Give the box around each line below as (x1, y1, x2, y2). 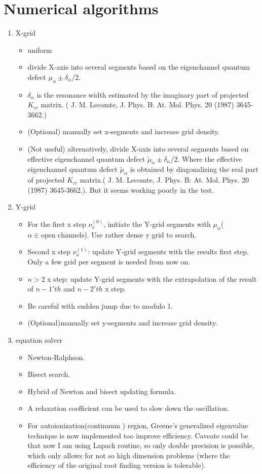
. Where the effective (177, 153, 242, 164)
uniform (27, 44, 52, 55)
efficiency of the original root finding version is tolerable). (27, 460, 206, 470)
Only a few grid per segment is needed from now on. (27, 256, 191, 267)
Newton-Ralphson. (27, 351, 85, 362)
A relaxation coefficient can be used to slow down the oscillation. (27, 403, 229, 413)
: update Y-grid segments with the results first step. (88, 246, 249, 257)
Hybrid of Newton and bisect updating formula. (27, 386, 176, 396)
